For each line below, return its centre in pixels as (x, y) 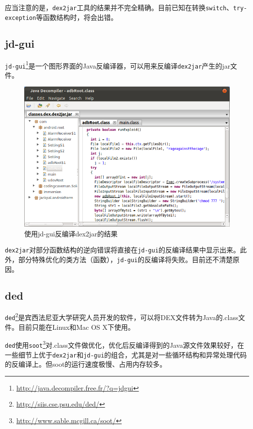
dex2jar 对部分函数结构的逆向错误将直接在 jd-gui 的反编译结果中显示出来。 (123, 250)
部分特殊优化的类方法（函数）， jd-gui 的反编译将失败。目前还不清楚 (125, 259)
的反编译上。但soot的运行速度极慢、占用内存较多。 (86, 364)
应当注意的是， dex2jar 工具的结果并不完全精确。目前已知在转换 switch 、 (119, 7)
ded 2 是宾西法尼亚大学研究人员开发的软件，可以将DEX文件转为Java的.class (122, 316)
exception (21, 18)
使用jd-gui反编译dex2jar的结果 (71, 233)
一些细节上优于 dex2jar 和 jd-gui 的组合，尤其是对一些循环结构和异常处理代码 (126, 354)
